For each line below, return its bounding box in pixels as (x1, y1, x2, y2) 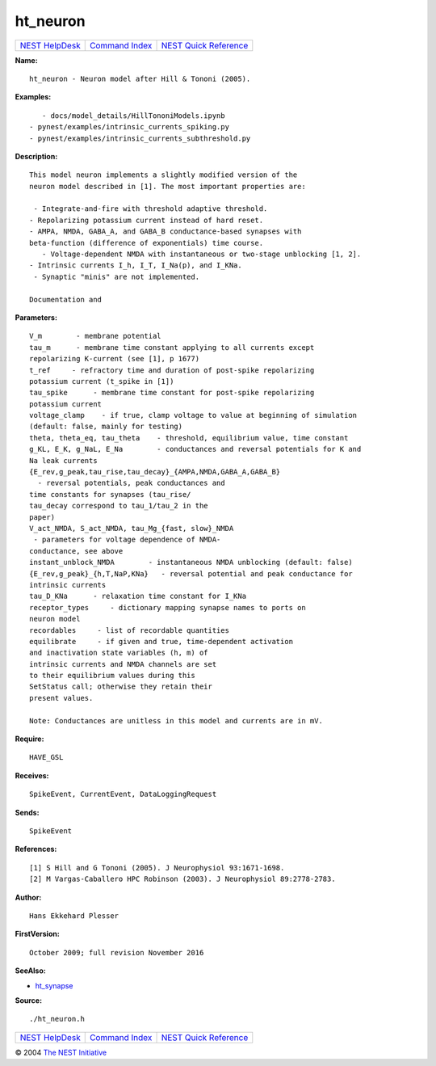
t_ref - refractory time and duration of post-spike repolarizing (29, 365, 315, 375)
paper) (29, 512, 56, 521)
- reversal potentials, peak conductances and (37, 478, 225, 488)
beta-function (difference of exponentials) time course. (29, 238, 264, 247)
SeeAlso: (15, 966, 46, 975)
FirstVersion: (15, 929, 60, 939)
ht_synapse (35, 980, 73, 990)
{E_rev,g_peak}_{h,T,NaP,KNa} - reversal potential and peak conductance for (29, 569, 353, 578)
